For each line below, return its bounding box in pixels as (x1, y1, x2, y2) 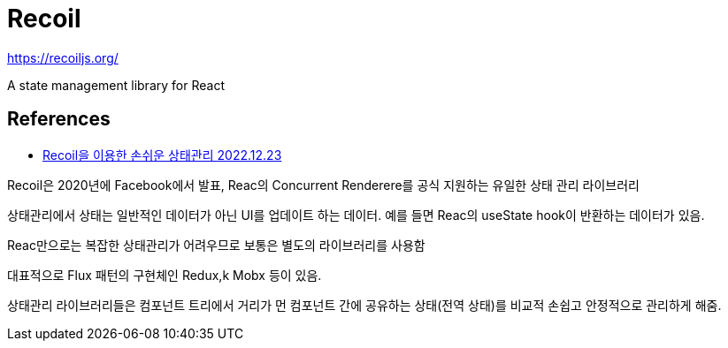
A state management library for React (7, 77, 225, 93)
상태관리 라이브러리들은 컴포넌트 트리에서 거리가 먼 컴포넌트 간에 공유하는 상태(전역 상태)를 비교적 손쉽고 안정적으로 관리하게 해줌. (7, 297, 722, 313)
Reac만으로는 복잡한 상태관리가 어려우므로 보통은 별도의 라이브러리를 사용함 (7, 237, 425, 253)
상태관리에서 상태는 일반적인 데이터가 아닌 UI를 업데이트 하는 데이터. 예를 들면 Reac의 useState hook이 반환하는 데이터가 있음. (7, 207, 705, 223)
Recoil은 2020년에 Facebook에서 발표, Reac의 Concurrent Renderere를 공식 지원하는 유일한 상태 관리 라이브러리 (7, 177, 640, 193)
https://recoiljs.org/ (7, 49, 119, 65)
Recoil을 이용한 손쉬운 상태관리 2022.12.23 (42, 147, 282, 163)
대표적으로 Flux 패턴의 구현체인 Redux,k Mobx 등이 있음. (7, 267, 322, 283)
